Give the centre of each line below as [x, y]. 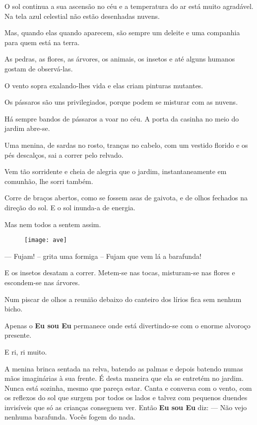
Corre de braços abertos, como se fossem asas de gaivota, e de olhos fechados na [126, 198]
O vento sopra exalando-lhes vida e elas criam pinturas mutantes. [104, 85]
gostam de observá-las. [39, 68]
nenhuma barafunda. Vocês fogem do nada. [70, 417]
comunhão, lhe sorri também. [49, 181]
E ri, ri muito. [26, 351]
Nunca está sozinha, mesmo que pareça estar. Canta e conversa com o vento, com [128, 388]
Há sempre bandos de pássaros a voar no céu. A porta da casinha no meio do [122, 118]
